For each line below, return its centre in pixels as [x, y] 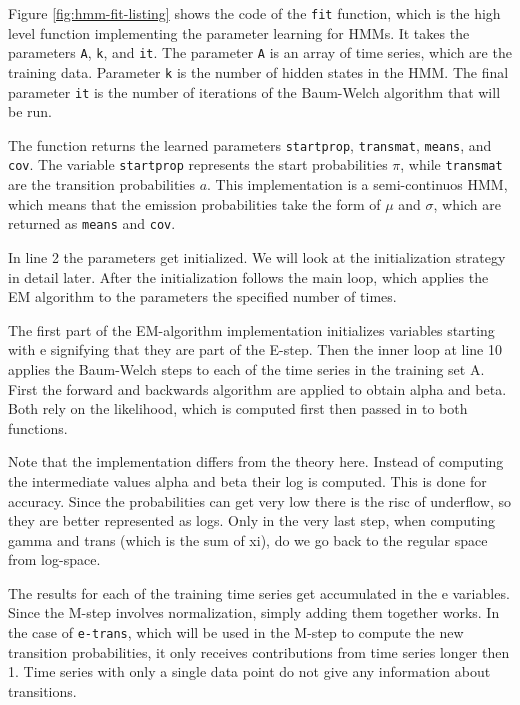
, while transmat [451, 164]
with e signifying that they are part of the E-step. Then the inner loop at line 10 [255, 349]
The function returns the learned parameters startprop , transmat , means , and [250, 144]
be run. [30, 111]
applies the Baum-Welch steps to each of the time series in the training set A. [246, 368]
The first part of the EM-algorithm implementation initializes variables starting [251, 329]
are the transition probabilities [101, 184]
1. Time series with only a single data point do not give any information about [249, 671]
